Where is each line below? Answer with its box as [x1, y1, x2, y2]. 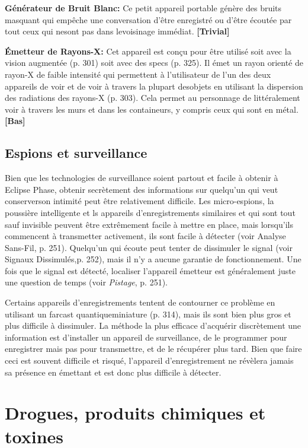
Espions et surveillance [5, 144, 147, 162]
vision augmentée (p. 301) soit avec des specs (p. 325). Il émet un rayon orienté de [5, 56, 303, 69]
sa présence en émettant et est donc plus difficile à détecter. [5, 366, 222, 378]
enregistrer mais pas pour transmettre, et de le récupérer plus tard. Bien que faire [5, 342, 302, 355]
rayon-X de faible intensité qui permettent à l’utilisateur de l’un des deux [5, 68, 271, 80]
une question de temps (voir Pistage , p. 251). [5, 276, 168, 288]
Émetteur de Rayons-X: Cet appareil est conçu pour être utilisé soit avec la [5, 45, 291, 57]
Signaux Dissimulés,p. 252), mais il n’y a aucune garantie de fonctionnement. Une [5, 253, 301, 265]
